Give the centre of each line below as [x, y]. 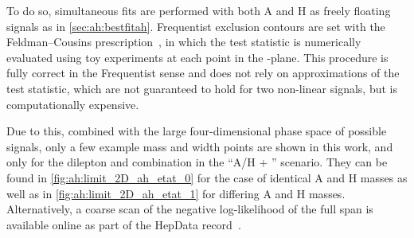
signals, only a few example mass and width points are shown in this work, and [200, 146]
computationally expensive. [73, 104]
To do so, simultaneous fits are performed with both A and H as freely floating [199, 10]
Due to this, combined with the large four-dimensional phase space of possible [197, 131]
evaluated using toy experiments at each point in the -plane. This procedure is [197, 57]
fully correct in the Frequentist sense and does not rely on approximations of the [203, 73]
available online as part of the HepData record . [124, 224]
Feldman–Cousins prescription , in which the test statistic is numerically [184, 42]
